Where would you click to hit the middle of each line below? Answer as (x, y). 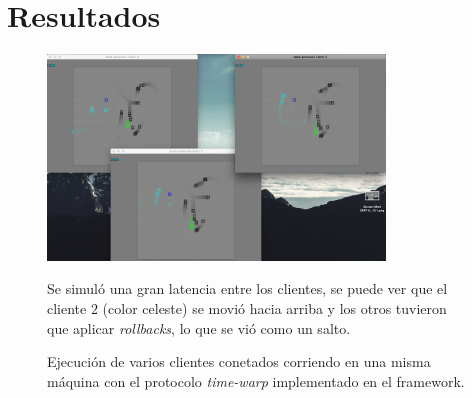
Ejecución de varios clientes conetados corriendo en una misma (239, 361)
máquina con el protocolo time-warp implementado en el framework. (256, 380)
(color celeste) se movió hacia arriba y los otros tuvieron (274, 308)
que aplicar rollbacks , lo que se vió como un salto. (199, 327)
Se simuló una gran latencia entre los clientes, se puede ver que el (247, 288)
